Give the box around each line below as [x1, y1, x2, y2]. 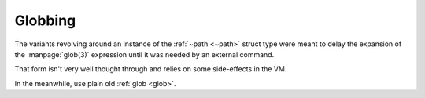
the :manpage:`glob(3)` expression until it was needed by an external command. [14, 49, 275, 59]
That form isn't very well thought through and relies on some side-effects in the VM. [14, 64, 287, 74]
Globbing [14, 12, 76, 29]
